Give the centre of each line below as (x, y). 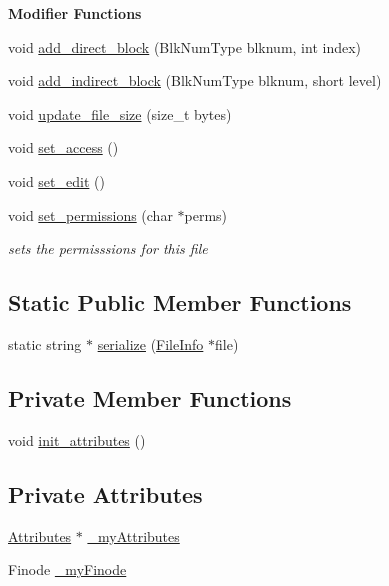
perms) (206, 214)
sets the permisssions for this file (108, 248)
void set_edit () (56, 180)
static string (45, 343)
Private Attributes (105, 493)
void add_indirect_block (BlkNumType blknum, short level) (195, 80)
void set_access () (63, 147)
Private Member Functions (150, 397)
